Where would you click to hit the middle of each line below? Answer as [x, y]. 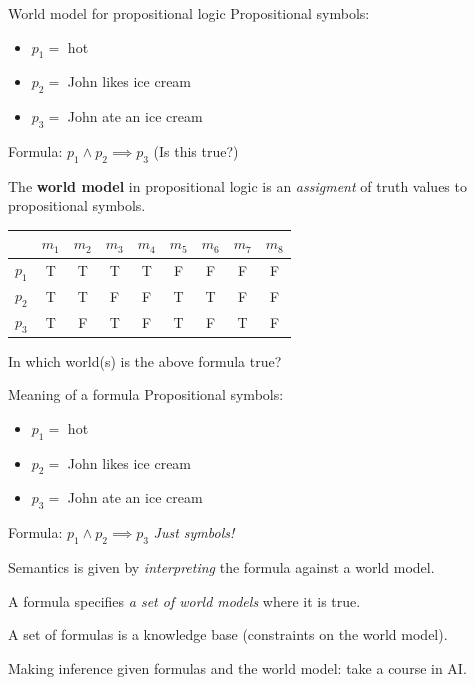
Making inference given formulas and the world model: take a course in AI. [237, 667]
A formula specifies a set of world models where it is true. [184, 600]
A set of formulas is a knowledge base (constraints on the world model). [228, 634]
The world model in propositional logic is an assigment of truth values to [237, 185]
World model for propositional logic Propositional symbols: [189, 13]
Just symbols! [194, 532]
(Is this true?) [196, 150]
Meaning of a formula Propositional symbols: [146, 394]
